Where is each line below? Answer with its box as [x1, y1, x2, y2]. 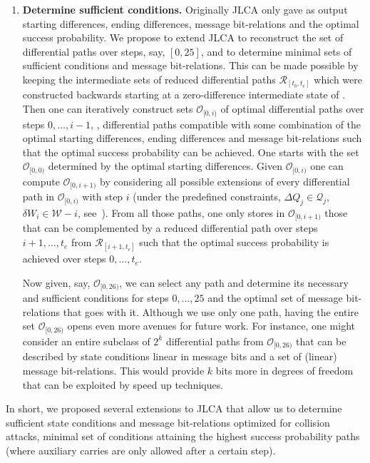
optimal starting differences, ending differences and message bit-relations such [22, 131, 362, 146]
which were [314, 71, 362, 86]
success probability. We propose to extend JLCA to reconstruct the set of [22, 30, 344, 45]
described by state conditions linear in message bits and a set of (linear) [22, 349, 337, 364]
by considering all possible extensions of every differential [100, 173, 350, 188]
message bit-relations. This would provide [22, 362, 205, 377]
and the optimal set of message [207, 290, 343, 305]
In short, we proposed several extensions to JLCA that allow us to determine [6, 401, 342, 416]
